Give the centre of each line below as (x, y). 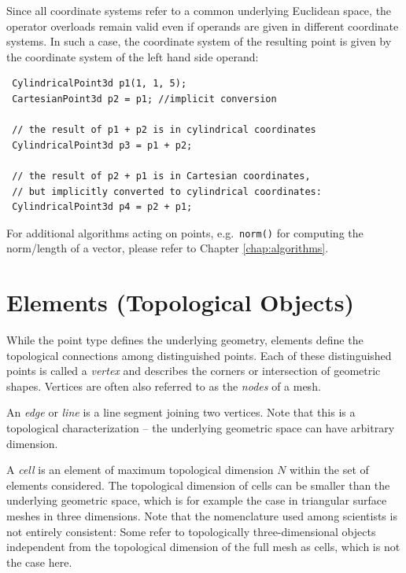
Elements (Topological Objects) (180, 302)
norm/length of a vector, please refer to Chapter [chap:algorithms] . (168, 248)
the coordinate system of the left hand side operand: (133, 56)
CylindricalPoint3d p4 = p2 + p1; (102, 207)
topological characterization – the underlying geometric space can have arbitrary (201, 428)
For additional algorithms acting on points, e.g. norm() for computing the (185, 232)
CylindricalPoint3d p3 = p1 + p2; (102, 145)
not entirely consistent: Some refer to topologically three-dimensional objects (191, 531)
